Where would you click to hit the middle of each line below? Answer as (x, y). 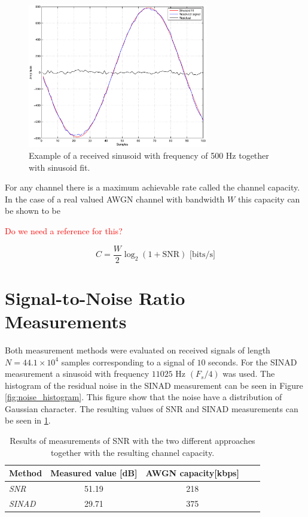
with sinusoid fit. (60, 167)
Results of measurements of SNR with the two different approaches (132, 441)
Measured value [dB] (94, 473)
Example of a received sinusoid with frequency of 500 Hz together (149, 155)
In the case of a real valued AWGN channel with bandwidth (115, 199)
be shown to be (33, 211)
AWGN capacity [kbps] (192, 473)
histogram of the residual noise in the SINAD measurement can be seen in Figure (154, 385)
